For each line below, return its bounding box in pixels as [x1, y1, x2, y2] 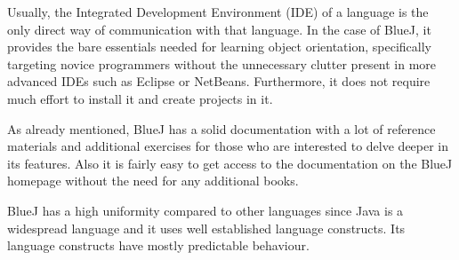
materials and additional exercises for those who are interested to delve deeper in [7, 137, 449, 155]
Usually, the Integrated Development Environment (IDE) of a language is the [7, 3, 429, 20]
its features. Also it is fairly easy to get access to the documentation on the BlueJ [7, 154, 453, 172]
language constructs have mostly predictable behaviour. [7, 236, 310, 255]
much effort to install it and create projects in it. [7, 89, 273, 107]
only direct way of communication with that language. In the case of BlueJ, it [7, 20, 431, 38]
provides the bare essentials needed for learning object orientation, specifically [7, 37, 431, 56]
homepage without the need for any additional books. [7, 171, 299, 190]
